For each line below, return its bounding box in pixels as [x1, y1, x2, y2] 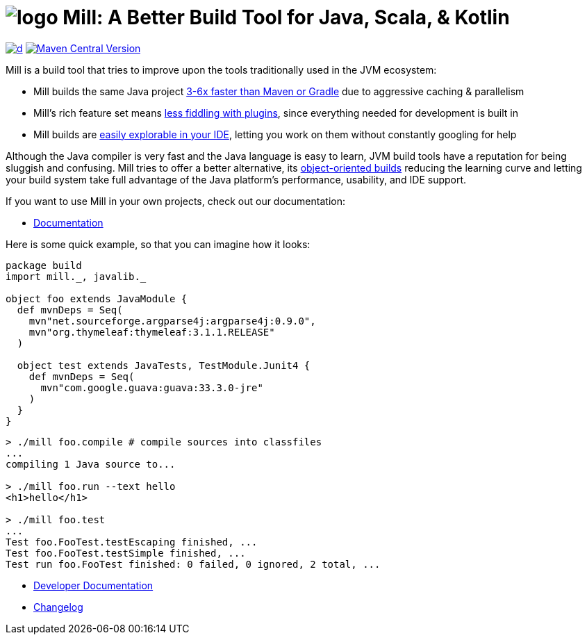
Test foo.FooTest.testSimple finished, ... [6, 547, 246, 559]
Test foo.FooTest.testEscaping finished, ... [6, 536, 258, 548]
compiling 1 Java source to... [6, 458, 176, 470]
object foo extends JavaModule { [6, 293, 188, 304]
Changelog [33, 600, 83, 613]
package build [6, 259, 82, 271]
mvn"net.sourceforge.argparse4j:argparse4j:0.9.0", [28, 315, 316, 327]
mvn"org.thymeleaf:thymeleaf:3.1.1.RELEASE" [28, 326, 275, 338]
